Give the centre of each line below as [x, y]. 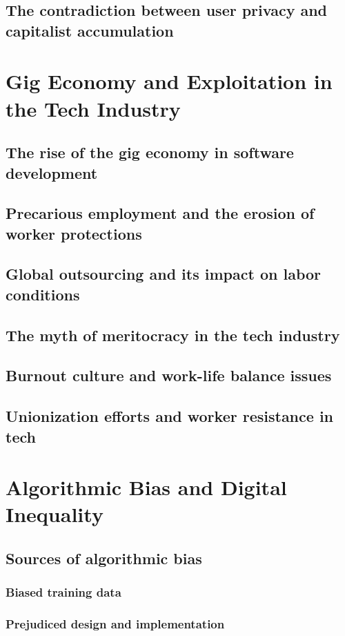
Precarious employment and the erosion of [160, 213]
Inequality [55, 514]
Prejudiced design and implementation [115, 624]
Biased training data [63, 592]
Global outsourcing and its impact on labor [164, 274]
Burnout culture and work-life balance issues [169, 375]
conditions [43, 294]
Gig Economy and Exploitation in [169, 81]
